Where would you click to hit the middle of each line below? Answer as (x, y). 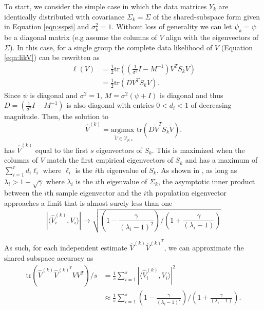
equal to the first (62, 150)
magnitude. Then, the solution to (56, 116)
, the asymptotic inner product (206, 181)
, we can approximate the (204, 248)
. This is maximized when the (198, 150)
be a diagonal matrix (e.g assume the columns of (81, 37)
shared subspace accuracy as (49, 257)
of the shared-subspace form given (206, 16)
